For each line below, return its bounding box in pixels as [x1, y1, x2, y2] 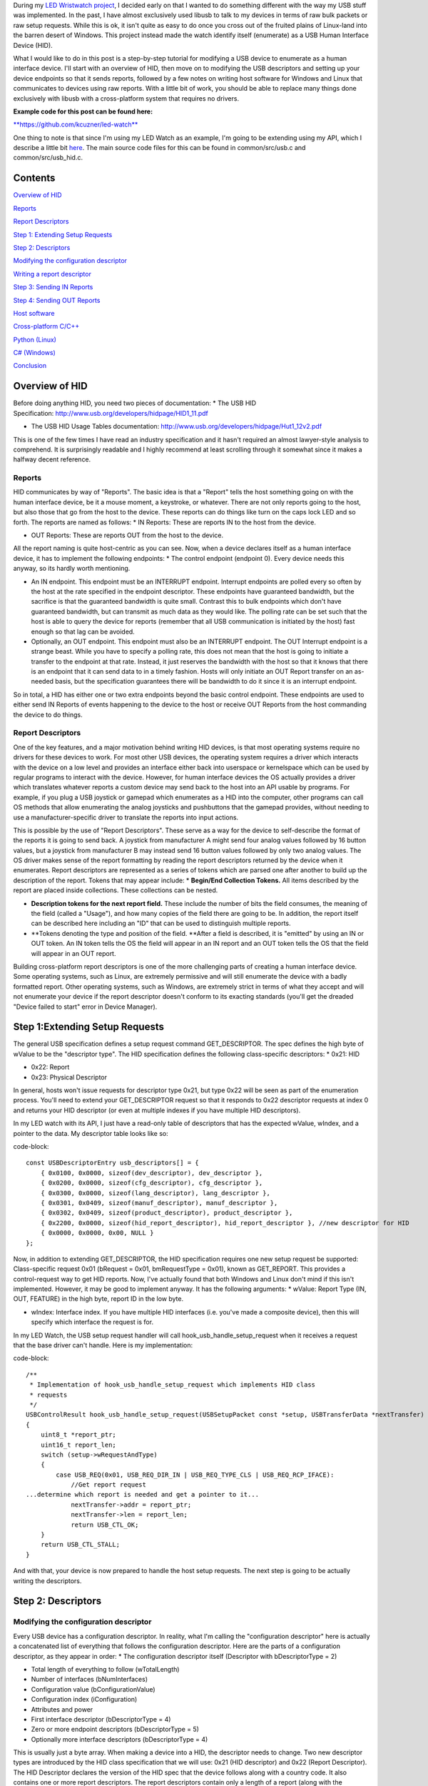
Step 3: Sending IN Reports [13, 283, 93, 291]
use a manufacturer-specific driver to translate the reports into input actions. [13, 813, 239, 822]
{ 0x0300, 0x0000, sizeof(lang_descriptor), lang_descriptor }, [40, 1189, 270, 1197]
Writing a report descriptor [13, 269, 92, 278]
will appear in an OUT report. [31, 949, 116, 957]
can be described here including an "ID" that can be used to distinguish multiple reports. [31, 919, 291, 928]
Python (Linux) [13, 335, 57, 344]
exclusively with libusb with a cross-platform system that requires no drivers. [13, 94, 239, 103]
